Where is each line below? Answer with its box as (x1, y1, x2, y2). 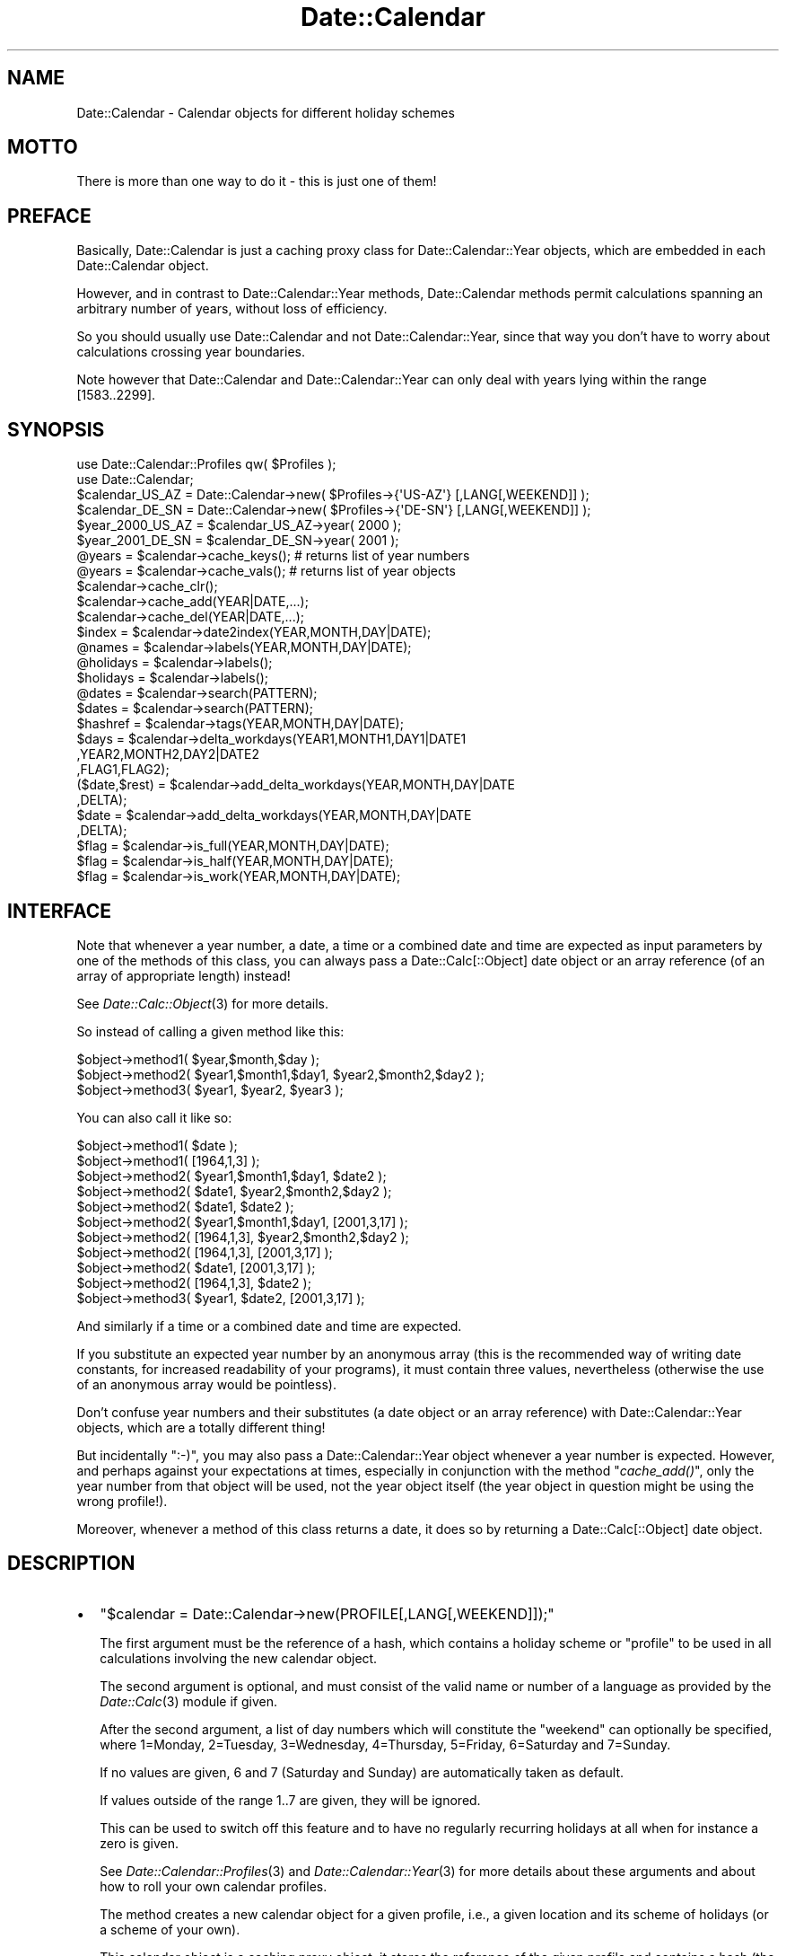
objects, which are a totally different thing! (76, 1419, 326, 1435)
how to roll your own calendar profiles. (100, 1878, 327, 1894)
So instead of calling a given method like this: (76, 1023, 345, 1039)
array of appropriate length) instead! (76, 967, 291, 983)
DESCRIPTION (7, 1552, 135, 1575)
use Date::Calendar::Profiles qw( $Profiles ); (76, 456, 336, 472)
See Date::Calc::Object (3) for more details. (76, 995, 328, 1011)
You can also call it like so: (76, 1109, 232, 1125)
